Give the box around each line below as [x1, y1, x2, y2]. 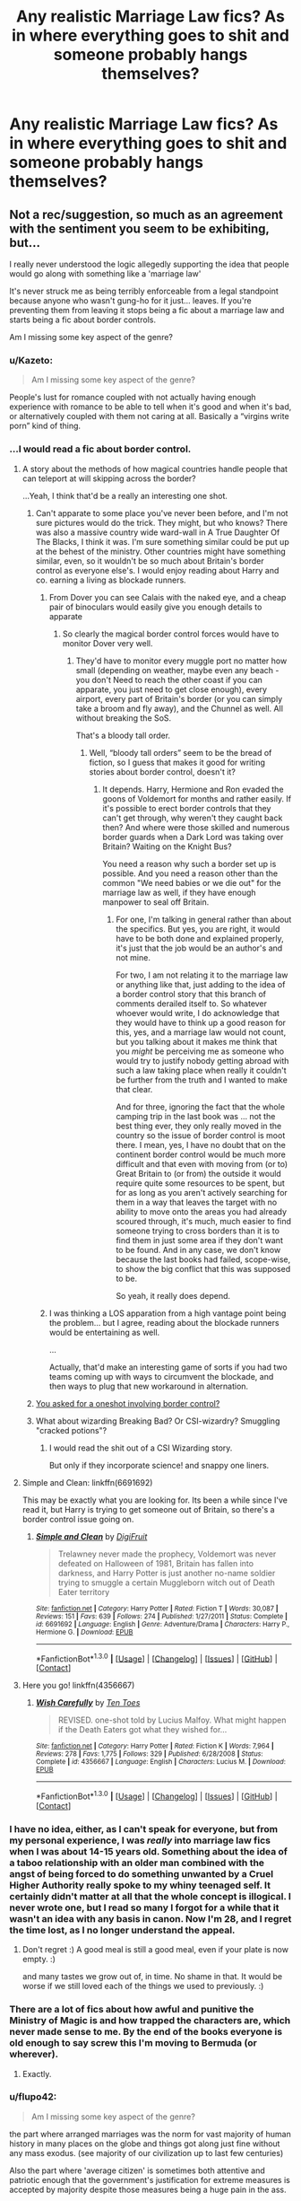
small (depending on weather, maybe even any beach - [75, 664, 279, 675]
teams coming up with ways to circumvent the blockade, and [48, 1371, 274, 1381]
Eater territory [57, 1586, 110, 1597]
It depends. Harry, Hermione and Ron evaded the [102, 784, 284, 794]
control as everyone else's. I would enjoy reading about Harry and [35, 565, 279, 575]
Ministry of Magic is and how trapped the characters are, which [9, 2014, 291, 2027]
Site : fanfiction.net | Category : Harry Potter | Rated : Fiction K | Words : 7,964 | [35, 1741, 275, 1751]
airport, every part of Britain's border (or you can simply [75, 693, 283, 704]
